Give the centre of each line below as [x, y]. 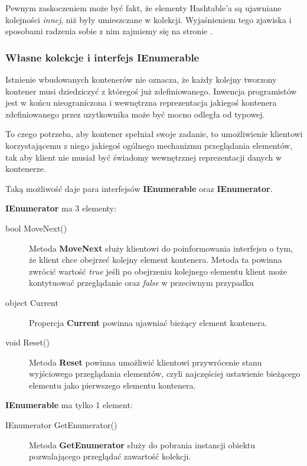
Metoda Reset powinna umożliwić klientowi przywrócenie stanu [146, 362]
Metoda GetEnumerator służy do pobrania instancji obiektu [142, 444]
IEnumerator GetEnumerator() [61, 425]
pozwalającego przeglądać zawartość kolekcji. [110, 456]
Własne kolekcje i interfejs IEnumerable [102, 57]
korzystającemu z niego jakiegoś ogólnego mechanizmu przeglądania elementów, [149, 145]
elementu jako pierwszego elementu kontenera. [112, 385]
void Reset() [27, 342]
